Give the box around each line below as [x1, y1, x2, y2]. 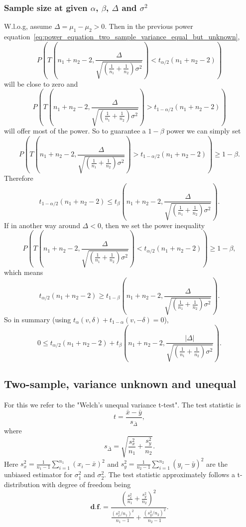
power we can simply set [166, 126, 241, 136]
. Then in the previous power [105, 21, 193, 31]
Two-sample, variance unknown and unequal [4, 376, 237, 392]
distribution [4, 479, 40, 489]
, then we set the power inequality [101, 220, 205, 230]
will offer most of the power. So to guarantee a [4, 126, 146, 136]
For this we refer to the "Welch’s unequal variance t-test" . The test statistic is [4, 399, 241, 409]
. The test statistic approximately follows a [104, 469, 235, 480]
